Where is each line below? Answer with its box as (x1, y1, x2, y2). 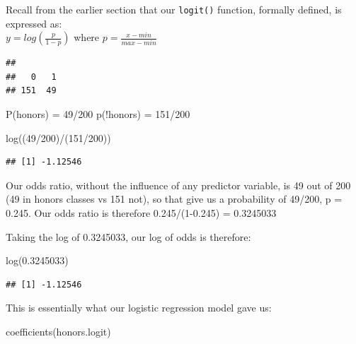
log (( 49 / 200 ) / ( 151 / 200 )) (6, 130, 111, 145)
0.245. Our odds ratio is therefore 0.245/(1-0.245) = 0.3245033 (6, 206, 277, 220)
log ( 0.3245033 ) (6, 253, 69, 268)
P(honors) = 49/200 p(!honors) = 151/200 (6, 107, 190, 121)
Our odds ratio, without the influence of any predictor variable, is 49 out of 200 (6, 177, 351, 192)
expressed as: (6, 16, 62, 30)
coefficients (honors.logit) (6, 324, 111, 338)
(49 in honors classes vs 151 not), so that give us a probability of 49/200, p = (6, 191, 343, 206)
